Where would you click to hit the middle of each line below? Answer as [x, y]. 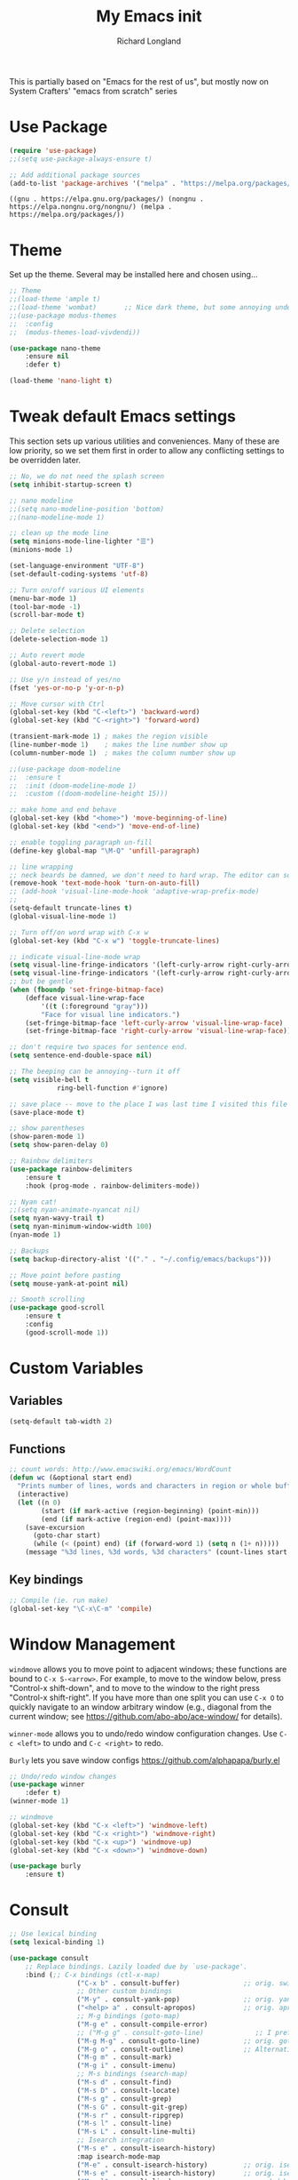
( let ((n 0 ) [39, 1503]
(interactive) [43, 1495]
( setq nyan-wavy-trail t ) [57, 1218]
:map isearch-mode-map [119, 2156]
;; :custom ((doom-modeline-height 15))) [89, 794]
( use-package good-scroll [57, 1308]
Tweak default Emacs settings [123, 417]
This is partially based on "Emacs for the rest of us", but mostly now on [139, 81]
